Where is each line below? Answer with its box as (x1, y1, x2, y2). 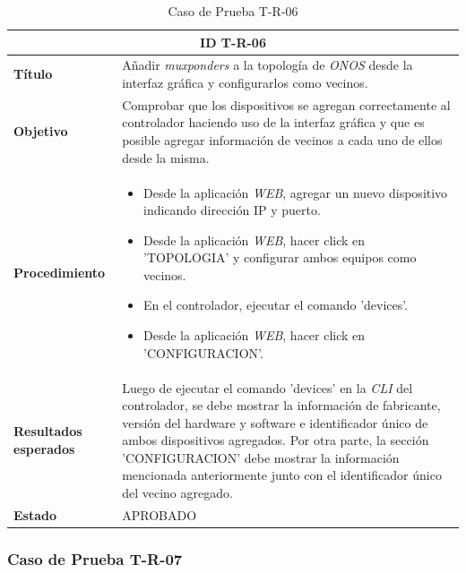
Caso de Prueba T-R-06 (168, 2, 298, 20)
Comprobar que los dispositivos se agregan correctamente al (122, 95, 451, 114)
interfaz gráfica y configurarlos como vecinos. (122, 73, 368, 92)
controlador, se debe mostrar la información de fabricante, (122, 396, 441, 415)
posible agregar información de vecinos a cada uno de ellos (122, 131, 443, 150)
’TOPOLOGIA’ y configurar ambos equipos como (142, 248, 417, 267)
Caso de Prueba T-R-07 (7, 547, 183, 569)
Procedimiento (13, 263, 106, 282)
